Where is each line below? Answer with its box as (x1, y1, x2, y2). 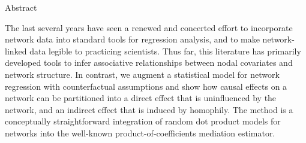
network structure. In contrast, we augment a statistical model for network (5, 68, 280, 80)
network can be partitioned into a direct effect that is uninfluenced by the (5, 92, 277, 104)
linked (5, 44, 27, 57)
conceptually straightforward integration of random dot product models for (5, 115, 281, 127)
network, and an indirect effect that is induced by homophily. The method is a (5, 103, 293, 115)
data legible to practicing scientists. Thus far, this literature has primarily (29, 44, 301, 57)
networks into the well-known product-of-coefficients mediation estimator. (5, 126, 275, 139)
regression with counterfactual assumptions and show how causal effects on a (5, 80, 287, 92)
